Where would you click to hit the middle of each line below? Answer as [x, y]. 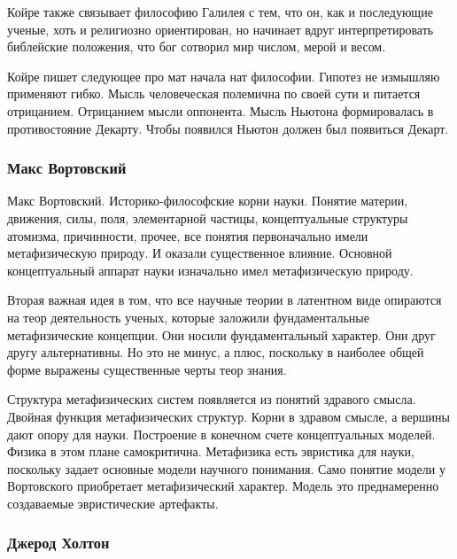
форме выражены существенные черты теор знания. [147, 369]
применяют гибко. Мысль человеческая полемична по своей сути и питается [214, 93]
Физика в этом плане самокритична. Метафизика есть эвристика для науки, [211, 451]
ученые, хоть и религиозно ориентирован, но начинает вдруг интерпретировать [221, 29]
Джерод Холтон [58, 543]
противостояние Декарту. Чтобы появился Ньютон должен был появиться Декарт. [228, 128]
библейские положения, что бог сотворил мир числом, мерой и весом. [197, 47]
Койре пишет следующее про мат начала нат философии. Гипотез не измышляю [224, 76]
